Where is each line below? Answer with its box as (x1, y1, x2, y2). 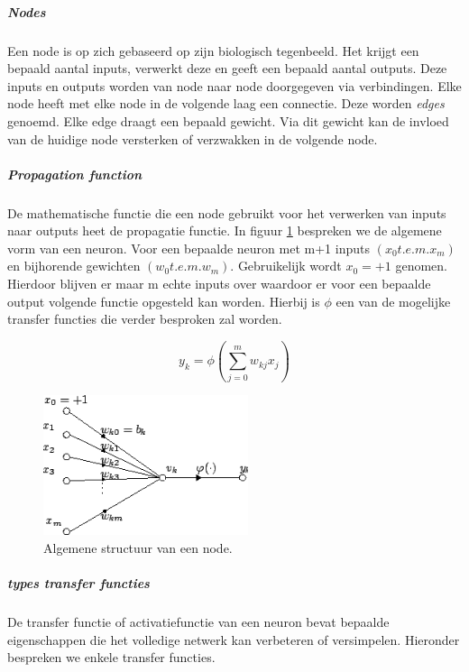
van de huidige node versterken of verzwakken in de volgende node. (7, 129, 378, 148)
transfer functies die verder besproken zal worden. (7, 309, 282, 328)
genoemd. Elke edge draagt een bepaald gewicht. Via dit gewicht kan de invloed (7, 111, 449, 130)
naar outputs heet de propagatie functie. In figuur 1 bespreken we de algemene (7, 221, 442, 240)
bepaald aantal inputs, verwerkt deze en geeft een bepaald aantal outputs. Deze (7, 59, 447, 78)
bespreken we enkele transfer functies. (7, 648, 216, 667)
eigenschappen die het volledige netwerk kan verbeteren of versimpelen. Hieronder (7, 630, 460, 649)
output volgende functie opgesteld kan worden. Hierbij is (7, 291, 320, 310)
